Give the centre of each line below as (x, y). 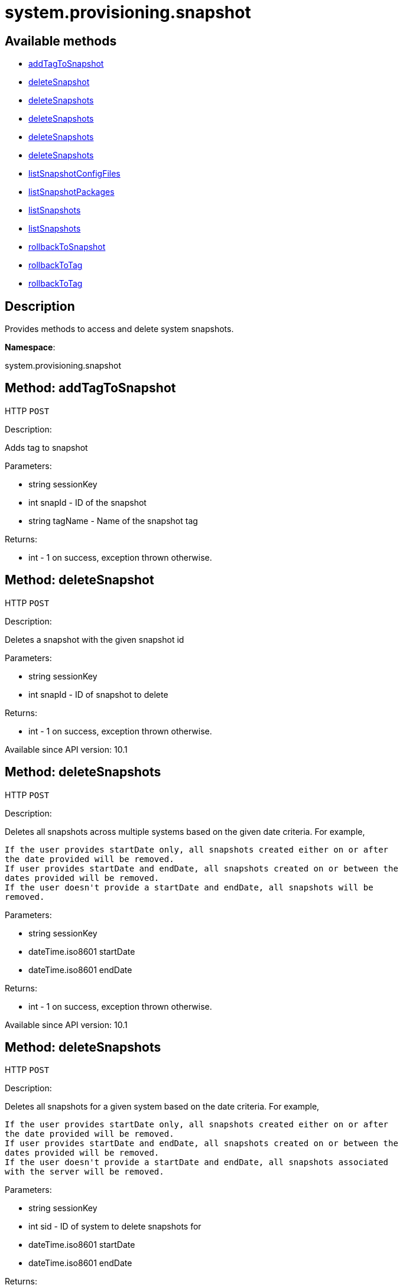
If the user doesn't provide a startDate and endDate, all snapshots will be (189, 887)
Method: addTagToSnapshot (90, 388)
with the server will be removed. (84, 1172)
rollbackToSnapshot (67, 247)
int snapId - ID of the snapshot (87, 502)
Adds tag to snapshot (46, 447)
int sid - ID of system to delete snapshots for (115, 1227)
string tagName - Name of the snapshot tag (113, 521)
